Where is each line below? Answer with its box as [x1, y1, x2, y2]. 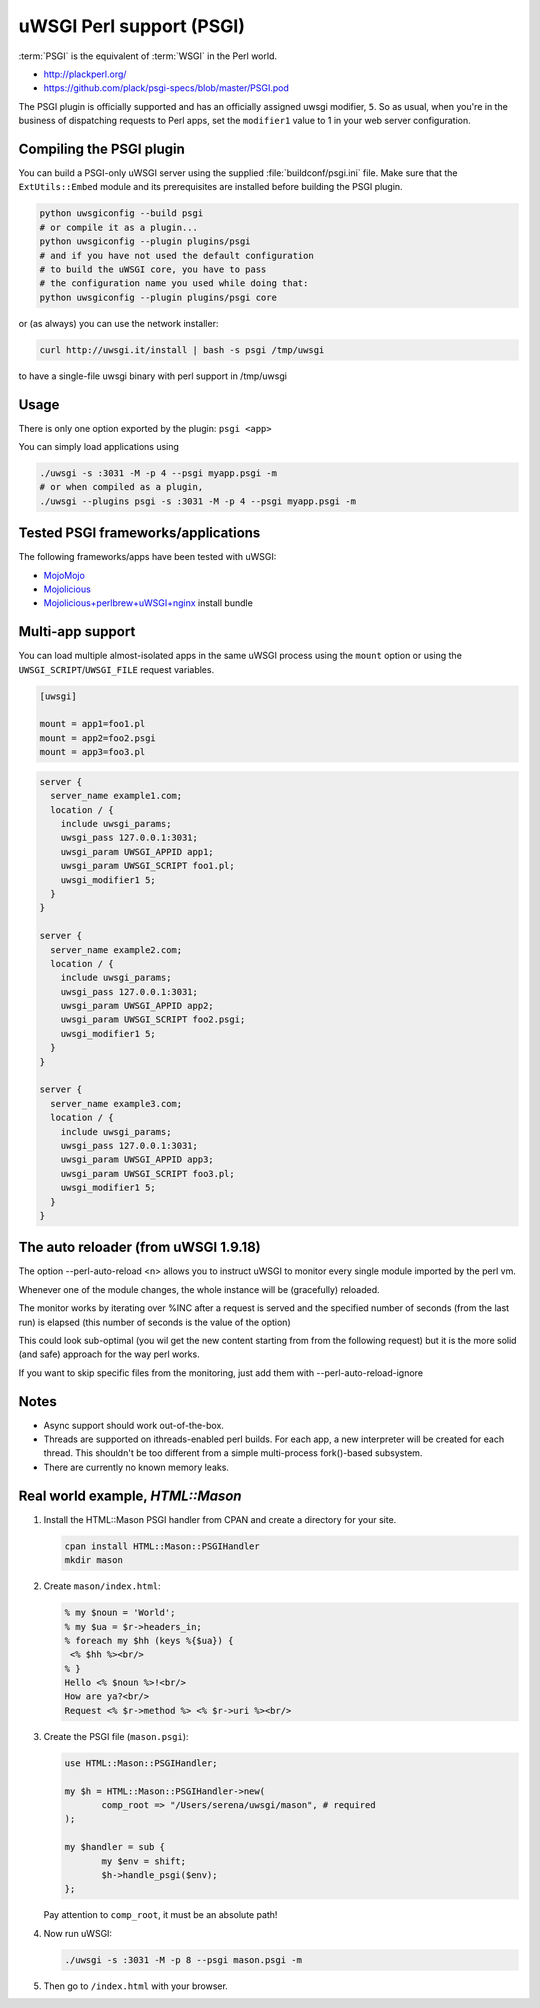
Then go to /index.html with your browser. [43, 1980, 229, 1992]
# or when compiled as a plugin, [39, 481, 204, 493]
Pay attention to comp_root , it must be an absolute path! [43, 1909, 278, 1921]
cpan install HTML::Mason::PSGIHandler [64, 1540, 260, 1552]
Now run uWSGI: [43, 1927, 113, 1939]
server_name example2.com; [50, 944, 183, 955]
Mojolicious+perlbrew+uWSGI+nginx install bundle [43, 597, 254, 609]
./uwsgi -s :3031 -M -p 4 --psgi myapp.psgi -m [39, 467, 277, 479]
